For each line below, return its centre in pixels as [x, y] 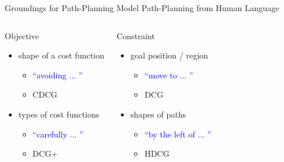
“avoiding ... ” [58, 75]
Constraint [136, 35]
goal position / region [169, 55]
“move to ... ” [169, 75]
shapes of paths [158, 114]
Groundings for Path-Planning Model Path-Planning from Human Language [142, 8]
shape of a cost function [61, 55]
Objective [22, 35]
